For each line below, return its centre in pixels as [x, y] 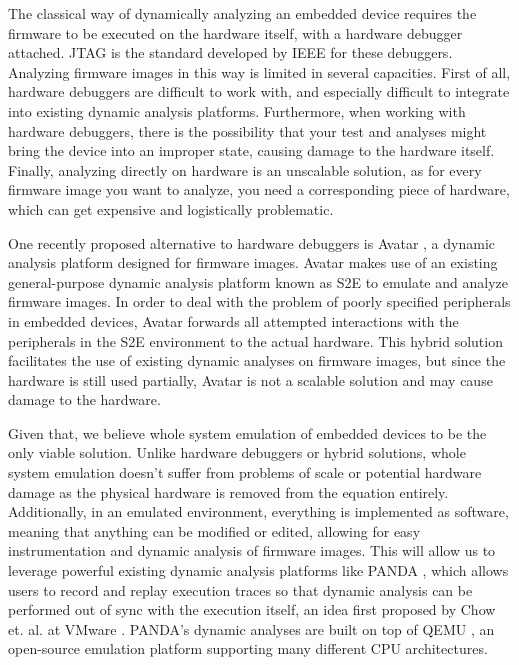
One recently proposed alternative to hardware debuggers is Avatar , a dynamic [252, 242]
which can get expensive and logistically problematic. [171, 208]
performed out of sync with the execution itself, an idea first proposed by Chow [252, 609]
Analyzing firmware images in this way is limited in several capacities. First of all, [259, 71]
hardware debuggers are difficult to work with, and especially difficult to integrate [259, 91]
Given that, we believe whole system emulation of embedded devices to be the [247, 432]
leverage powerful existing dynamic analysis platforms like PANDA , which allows [258, 570]
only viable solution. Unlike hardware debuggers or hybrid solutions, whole [237, 452]
